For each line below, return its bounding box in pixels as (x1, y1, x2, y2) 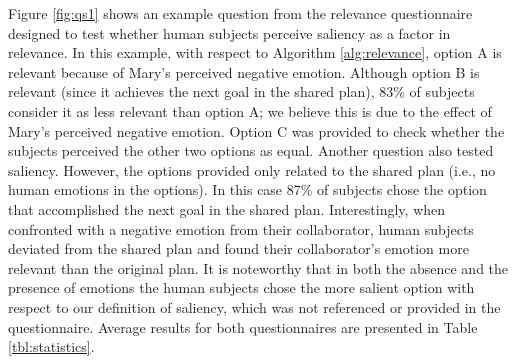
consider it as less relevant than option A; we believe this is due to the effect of (8, 100, 492, 121)
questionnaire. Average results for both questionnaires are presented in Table (8, 316, 478, 337)
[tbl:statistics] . (8, 336, 95, 357)
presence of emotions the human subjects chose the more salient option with (8, 277, 475, 298)
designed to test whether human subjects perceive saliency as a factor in (8, 22, 451, 43)
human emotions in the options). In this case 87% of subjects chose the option (8, 179, 487, 200)
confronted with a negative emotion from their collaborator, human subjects (8, 218, 474, 239)
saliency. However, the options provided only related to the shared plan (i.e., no (8, 159, 496, 180)
